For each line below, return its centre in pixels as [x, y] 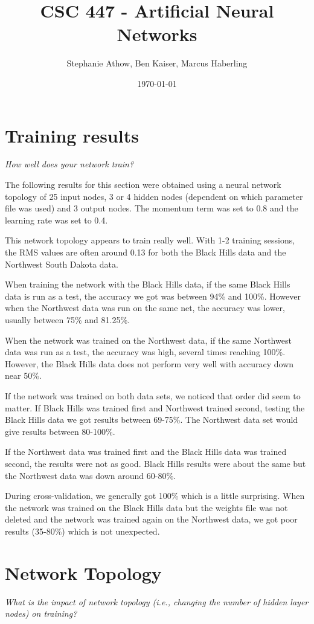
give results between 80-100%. [60, 431]
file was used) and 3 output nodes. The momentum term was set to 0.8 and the [152, 208]
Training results [72, 135]
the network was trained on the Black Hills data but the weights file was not [146, 507]
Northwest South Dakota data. [62, 264]
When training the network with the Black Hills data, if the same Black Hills [148, 284]
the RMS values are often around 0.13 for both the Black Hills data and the [146, 252]
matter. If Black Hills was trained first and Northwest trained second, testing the [155, 407]
